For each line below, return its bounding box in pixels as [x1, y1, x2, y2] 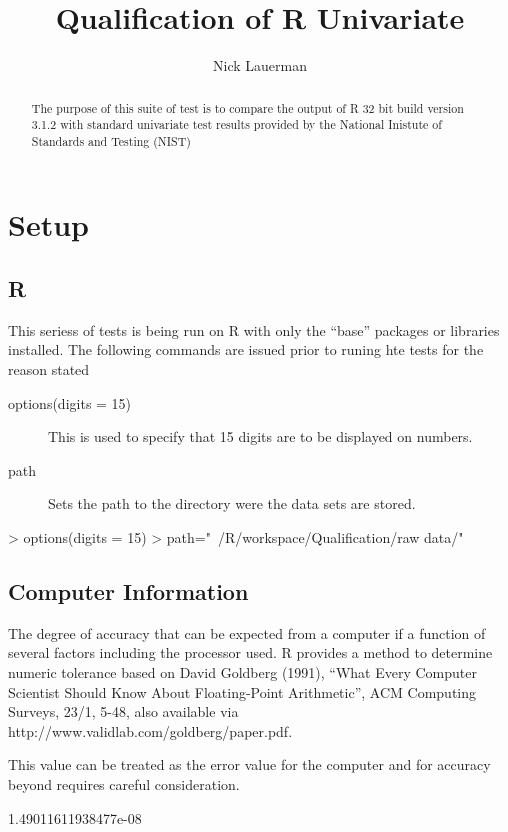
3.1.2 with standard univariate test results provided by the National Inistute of [31, 116, 442, 133]
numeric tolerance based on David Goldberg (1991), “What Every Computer [8, 662, 477, 683]
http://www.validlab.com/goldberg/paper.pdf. [8, 720, 293, 741]
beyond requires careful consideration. [8, 773, 240, 794]
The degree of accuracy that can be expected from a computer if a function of [8, 622, 486, 643]
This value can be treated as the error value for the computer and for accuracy [8, 754, 491, 775]
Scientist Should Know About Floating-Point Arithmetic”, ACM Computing [8, 681, 477, 702]
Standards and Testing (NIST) [31, 132, 191, 149]
